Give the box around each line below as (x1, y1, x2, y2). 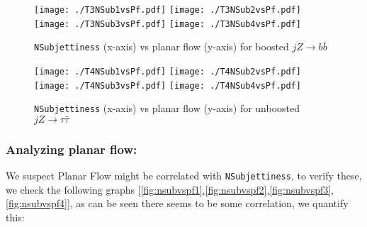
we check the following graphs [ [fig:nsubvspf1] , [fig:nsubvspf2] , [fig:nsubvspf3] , (6, 182, 334, 196)
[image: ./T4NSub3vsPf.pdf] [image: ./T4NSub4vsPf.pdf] (34, 80, 301, 91)
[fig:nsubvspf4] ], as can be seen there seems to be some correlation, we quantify (6, 196, 349, 211)
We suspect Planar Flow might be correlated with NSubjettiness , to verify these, (6, 168, 362, 183)
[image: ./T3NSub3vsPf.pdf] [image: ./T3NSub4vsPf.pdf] (34, 18, 301, 29)
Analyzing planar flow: (6, 140, 137, 157)
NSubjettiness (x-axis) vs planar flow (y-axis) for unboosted (34, 101, 300, 116)
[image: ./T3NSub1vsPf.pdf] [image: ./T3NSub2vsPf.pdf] (34, 5, 301, 15)
